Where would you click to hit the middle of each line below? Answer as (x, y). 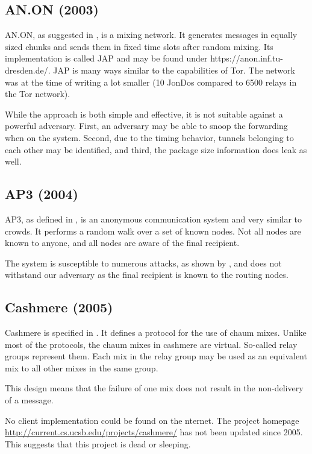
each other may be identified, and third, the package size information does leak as (156, 149)
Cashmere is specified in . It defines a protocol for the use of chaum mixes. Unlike (156, 333)
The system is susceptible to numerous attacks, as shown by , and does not (143, 263)
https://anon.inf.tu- (247, 58)
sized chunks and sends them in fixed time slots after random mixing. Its (139, 46)
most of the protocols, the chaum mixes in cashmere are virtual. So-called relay (151, 344)
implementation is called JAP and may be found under (106, 58)
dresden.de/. (28, 70)
